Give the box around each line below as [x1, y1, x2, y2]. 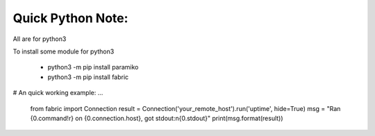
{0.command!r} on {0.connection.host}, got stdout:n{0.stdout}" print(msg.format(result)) [30, 114, 284, 122]
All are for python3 [12, 35, 67, 43]
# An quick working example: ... [12, 89, 103, 97]
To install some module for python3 [12, 47, 115, 56]
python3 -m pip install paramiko [47, 63, 139, 71]
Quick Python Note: [12, 10, 128, 26]
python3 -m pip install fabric [47, 73, 129, 81]
